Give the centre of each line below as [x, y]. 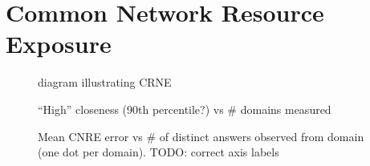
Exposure [59, 44]
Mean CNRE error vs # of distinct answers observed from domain [201, 136]
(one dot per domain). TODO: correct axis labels [159, 152]
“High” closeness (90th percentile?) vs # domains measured [185, 109]
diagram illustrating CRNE [105, 82]
